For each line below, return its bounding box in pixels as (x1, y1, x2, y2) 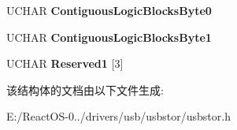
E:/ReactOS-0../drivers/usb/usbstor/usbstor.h (6, 108, 231, 124)
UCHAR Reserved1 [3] (6, 55, 124, 72)
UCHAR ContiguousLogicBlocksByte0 (6, 2, 212, 18)
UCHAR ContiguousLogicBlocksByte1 (6, 28, 212, 45)
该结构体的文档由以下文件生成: (6, 81, 164, 98)
